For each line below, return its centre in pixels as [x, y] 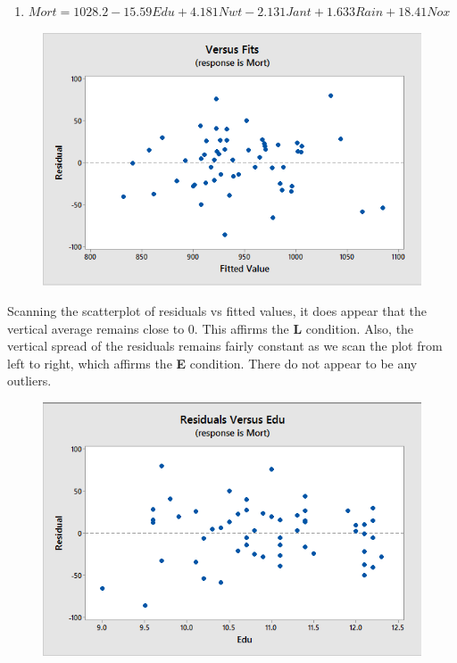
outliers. [29, 381]
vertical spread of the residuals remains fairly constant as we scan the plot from [225, 346]
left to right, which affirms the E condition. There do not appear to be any [212, 363]
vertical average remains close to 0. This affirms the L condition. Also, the [211, 328]
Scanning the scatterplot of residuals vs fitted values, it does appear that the [217, 311]
